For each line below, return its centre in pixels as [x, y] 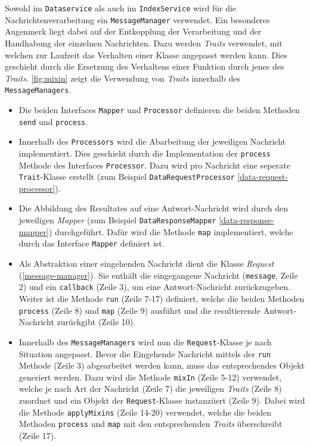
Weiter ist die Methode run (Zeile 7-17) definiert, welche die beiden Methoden [162, 298]
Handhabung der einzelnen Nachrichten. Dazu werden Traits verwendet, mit [144, 43]
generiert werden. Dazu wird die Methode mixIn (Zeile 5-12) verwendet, [150, 377]
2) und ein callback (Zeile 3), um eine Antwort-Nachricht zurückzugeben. [155, 287]
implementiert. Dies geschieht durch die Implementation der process [145, 153]
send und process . [53, 121]
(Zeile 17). [38, 435]
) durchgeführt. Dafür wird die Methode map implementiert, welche [171, 231]
